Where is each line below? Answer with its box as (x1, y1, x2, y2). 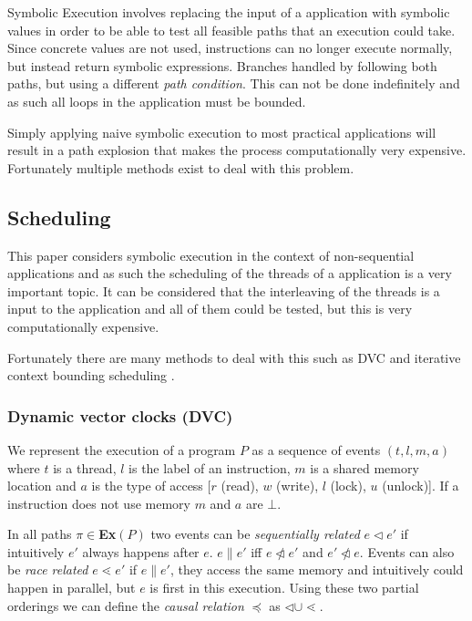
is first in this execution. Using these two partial (149, 578, 419, 597)
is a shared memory (310, 458, 419, 477)
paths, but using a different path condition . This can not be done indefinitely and (7, 74, 460, 93)
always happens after (82, 542, 200, 561)
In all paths (7, 524, 72, 543)
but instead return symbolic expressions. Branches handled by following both (7, 56, 437, 75)
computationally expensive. (7, 316, 159, 336)
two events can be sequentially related (150, 524, 360, 543)
